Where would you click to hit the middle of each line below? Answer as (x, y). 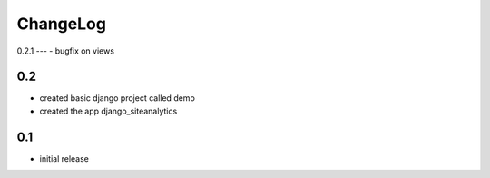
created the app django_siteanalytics (108, 111)
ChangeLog (61, 24)
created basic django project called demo (117, 98)
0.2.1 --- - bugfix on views (66, 51)
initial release (64, 158)
